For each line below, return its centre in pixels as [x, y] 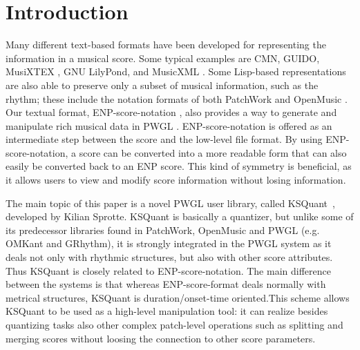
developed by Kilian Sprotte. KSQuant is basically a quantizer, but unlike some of [180, 216]
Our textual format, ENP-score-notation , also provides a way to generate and [171, 112]
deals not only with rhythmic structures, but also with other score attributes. [169, 257]
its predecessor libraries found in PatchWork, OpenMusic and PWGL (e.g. [163, 230]
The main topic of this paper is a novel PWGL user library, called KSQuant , [170, 203]
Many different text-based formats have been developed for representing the [166, 45]
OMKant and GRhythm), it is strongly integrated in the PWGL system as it [169, 243]
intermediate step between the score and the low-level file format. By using [164, 139]
